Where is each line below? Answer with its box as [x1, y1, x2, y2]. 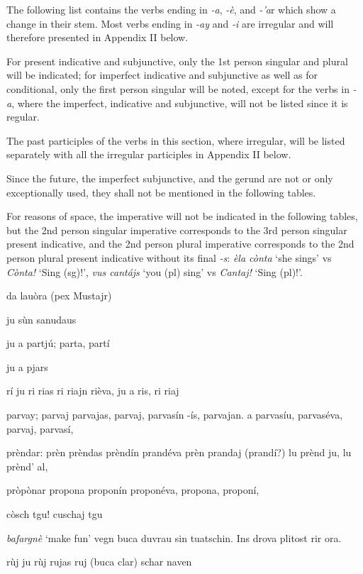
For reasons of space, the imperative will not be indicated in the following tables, [6, 209, 358, 223]
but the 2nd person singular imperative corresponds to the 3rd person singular [6, 222, 347, 237]
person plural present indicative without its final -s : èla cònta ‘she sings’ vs [6, 250, 332, 265]
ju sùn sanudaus [6, 311, 77, 326]
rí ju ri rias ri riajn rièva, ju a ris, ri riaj [6, 383, 179, 398]
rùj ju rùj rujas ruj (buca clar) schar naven [6, 554, 192, 569]
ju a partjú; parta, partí [6, 336, 110, 351]
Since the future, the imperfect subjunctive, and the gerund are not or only [6, 170, 333, 185]
